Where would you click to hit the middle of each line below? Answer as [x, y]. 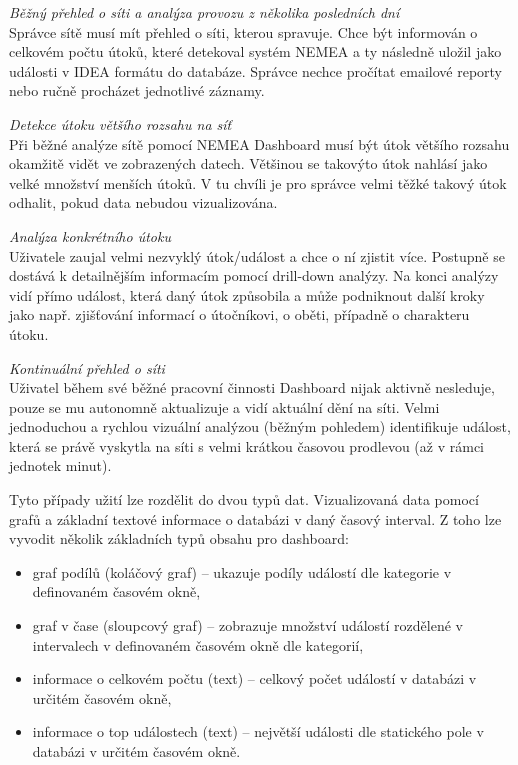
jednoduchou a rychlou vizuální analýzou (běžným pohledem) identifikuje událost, [260, 426]
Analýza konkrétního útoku [90, 235]
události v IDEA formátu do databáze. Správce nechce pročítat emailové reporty [255, 70]
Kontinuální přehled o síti [87, 367]
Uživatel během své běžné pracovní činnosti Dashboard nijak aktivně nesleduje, [252, 387]
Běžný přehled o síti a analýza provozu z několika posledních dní [204, 12]
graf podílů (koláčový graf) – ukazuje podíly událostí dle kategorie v [242, 571]
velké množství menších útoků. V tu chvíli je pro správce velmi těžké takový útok [258, 182]
